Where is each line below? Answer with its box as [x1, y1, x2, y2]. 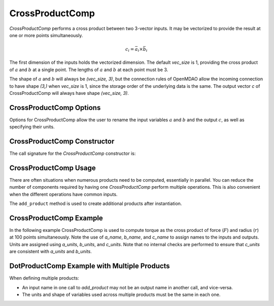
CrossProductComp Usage [9, 163, 96, 172]
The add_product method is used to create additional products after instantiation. [9, 200, 182, 207]
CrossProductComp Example [9, 214, 104, 222]
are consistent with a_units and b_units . [9, 249, 92, 255]
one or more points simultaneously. [9, 32, 83, 38]
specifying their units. [9, 124, 55, 130]
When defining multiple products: [9, 275, 80, 281]
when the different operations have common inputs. [9, 191, 118, 197]
